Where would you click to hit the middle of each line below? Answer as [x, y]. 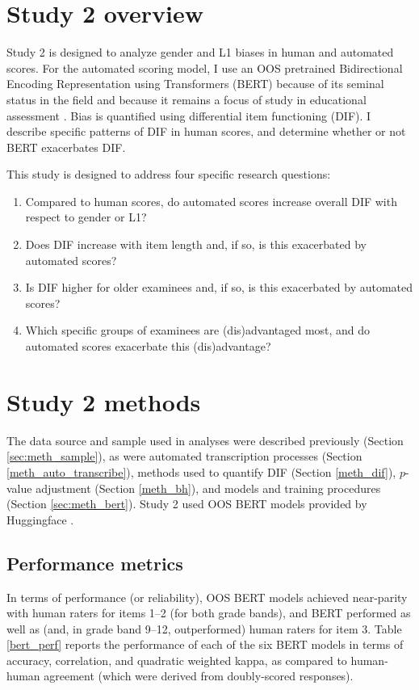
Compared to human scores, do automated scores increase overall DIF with [211, 201]
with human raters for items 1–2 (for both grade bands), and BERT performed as [209, 613]
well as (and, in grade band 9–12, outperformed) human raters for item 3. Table [204, 628]
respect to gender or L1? [86, 217]
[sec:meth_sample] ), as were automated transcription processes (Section [184, 456]
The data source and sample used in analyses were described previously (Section [205, 440]
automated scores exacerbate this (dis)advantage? [148, 346]
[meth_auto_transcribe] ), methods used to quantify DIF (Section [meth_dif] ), [201, 471]
